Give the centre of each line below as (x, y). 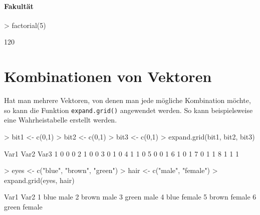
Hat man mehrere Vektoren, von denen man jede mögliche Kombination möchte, (127, 100)
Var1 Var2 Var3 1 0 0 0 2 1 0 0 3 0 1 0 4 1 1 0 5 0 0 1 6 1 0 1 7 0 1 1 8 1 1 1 (121, 153)
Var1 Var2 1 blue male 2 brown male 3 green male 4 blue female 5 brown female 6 (130, 197)
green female (23, 206)
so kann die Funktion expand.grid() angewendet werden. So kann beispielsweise (128, 110)
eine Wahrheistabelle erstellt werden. (61, 120)
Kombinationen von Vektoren (108, 76)
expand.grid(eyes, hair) (39, 180)
